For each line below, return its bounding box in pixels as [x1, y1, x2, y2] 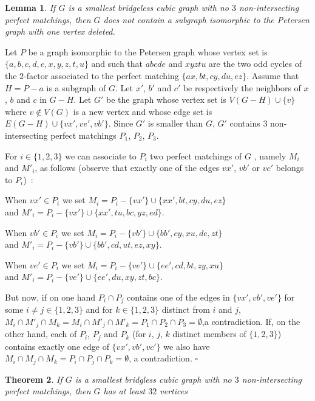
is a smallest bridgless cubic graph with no [75, 372, 232, 385]
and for [86, 303, 113, 316]
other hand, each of [5, 327, 77, 340]
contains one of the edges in [127, 290, 230, 303]
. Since [108, 117, 134, 130]
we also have [163, 340, 210, 352]
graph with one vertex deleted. [5, 25, 115, 38]
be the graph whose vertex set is [106, 93, 226, 106]
